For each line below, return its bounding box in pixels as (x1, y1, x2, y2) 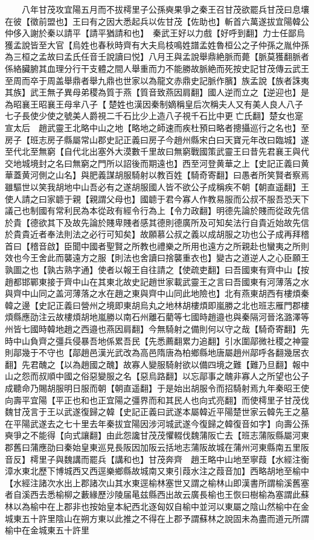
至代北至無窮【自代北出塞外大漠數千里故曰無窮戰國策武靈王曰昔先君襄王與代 (5, 145, 309, 158)
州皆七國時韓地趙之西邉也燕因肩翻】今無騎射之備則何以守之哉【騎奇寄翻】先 (5, 323, 309, 335)
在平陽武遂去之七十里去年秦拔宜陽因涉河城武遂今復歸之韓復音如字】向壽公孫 (5, 417, 309, 429)
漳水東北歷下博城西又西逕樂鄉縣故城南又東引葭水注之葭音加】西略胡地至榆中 (5, 464, 309, 477)
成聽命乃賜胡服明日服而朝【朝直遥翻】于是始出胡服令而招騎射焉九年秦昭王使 (5, 382, 309, 394)
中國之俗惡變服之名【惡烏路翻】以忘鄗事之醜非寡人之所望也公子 (55, 370, 309, 382)
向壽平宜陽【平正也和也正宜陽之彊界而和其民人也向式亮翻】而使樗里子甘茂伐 (5, 393, 309, 406)
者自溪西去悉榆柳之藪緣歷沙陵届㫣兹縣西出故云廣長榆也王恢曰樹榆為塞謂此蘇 (5, 488, 309, 501)
